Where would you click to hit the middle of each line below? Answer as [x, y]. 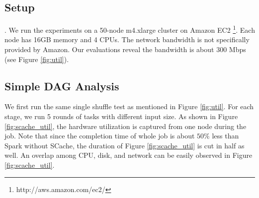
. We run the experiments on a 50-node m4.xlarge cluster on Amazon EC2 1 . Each [130, 29]
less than [225, 136]
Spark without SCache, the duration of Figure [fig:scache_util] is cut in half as [125, 145]
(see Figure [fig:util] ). [37, 59]
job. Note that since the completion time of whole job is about [100, 136]
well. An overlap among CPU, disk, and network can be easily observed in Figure [129, 155]
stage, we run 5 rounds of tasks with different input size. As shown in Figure [121, 116]
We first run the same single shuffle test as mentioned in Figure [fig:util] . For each [129, 106]
